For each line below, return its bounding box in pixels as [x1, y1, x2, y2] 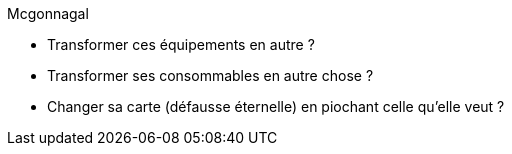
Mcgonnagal [7, 5, 89, 22]
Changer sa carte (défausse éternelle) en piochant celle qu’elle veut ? [47, 98, 505, 115]
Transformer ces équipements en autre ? [47, 36, 315, 53]
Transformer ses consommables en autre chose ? [47, 67, 374, 84]
